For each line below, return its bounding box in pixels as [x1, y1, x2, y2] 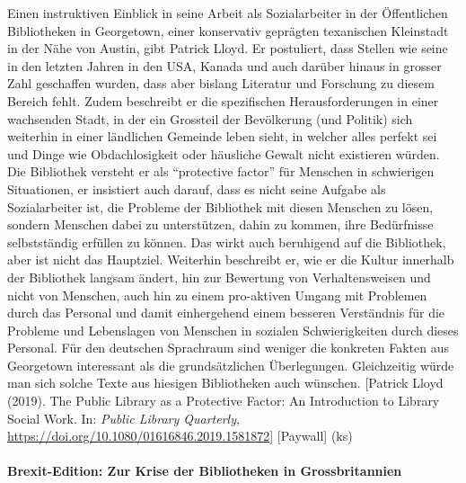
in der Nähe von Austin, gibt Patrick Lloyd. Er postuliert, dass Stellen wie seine [7, 39, 448, 58]
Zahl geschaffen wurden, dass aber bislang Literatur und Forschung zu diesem [7, 74, 435, 93]
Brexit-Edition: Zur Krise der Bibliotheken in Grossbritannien [7, 461, 402, 480]
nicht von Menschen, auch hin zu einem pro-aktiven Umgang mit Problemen [7, 285, 427, 304]
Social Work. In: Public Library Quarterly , [7, 408, 240, 427]
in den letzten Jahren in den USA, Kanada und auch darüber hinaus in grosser [7, 56, 442, 75]
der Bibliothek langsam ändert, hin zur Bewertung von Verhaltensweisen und [7, 267, 431, 286]
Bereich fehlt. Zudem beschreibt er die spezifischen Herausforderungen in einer [7, 91, 439, 110]
